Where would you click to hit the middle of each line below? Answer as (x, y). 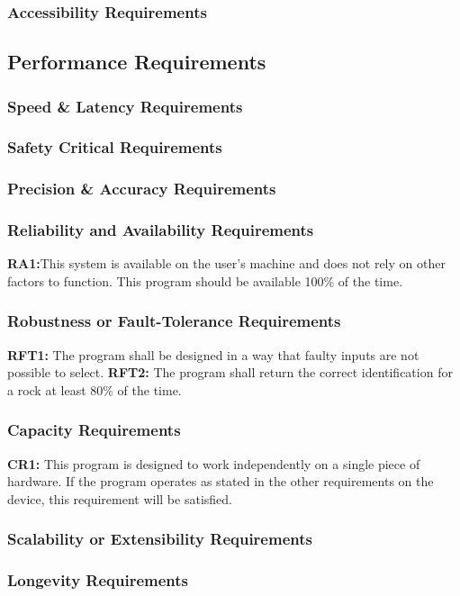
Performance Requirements (137, 62)
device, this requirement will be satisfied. (120, 498)
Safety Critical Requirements (115, 147)
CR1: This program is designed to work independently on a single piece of (214, 463)
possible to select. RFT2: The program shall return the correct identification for (230, 372)
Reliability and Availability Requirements (161, 230)
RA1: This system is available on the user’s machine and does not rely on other (226, 263)
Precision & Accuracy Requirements (142, 189)
